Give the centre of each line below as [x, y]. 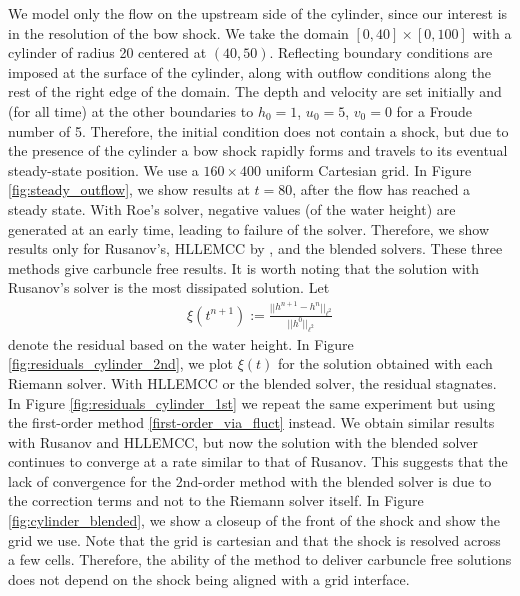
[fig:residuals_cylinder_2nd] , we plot [121, 363]
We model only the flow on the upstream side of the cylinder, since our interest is [258, 13]
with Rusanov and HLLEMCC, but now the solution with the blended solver [243, 441]
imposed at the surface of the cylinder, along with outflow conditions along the [249, 71]
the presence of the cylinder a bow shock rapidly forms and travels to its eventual [258, 150]
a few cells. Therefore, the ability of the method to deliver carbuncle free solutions [260, 559]
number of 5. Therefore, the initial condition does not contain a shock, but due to [258, 130]
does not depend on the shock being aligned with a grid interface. [209, 578]
